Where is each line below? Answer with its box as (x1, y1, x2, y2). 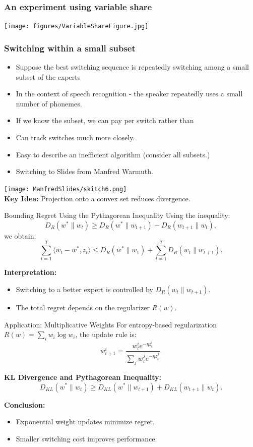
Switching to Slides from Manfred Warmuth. (16, 166, 153, 177)
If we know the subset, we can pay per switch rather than (16, 115, 194, 126)
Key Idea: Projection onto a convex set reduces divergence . (4, 193, 191, 203)
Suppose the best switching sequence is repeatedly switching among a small (16, 62, 249, 72)
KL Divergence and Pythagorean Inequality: (4, 371, 162, 382)
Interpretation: (4, 267, 57, 277)
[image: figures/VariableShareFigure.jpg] (4, 23, 149, 30)
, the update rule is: (75, 329, 137, 340)
